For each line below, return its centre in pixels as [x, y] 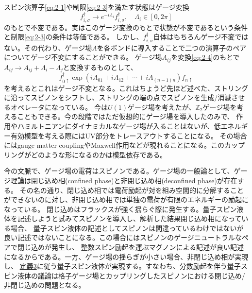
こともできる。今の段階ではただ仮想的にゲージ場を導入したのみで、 [126, 116]
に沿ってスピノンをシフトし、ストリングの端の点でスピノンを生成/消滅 [118, 97]
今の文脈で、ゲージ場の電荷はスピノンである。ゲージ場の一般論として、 [119, 171]
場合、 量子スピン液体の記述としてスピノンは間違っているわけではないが [127, 228]
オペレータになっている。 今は [59, 107]
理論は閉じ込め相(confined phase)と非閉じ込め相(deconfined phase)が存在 [124, 180]
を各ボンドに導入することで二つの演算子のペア [172, 47]
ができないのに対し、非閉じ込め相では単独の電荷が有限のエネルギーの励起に [126, 199]
